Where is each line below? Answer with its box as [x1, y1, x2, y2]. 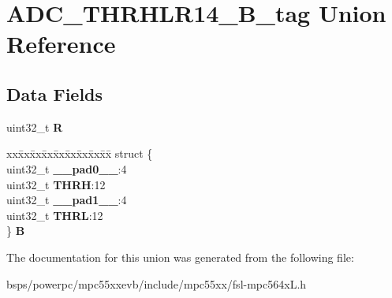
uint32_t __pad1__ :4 [6, 192, 127, 208]
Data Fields [6, 81, 103, 106]
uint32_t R [6, 118, 63, 135]
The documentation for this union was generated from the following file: [6, 248, 354, 265]
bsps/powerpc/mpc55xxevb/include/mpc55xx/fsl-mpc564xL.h [6, 275, 307, 292]
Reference [6, 28, 116, 60]
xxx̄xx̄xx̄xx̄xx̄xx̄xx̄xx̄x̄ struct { [6, 145, 153, 162]
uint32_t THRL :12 [6, 207, 103, 223]
